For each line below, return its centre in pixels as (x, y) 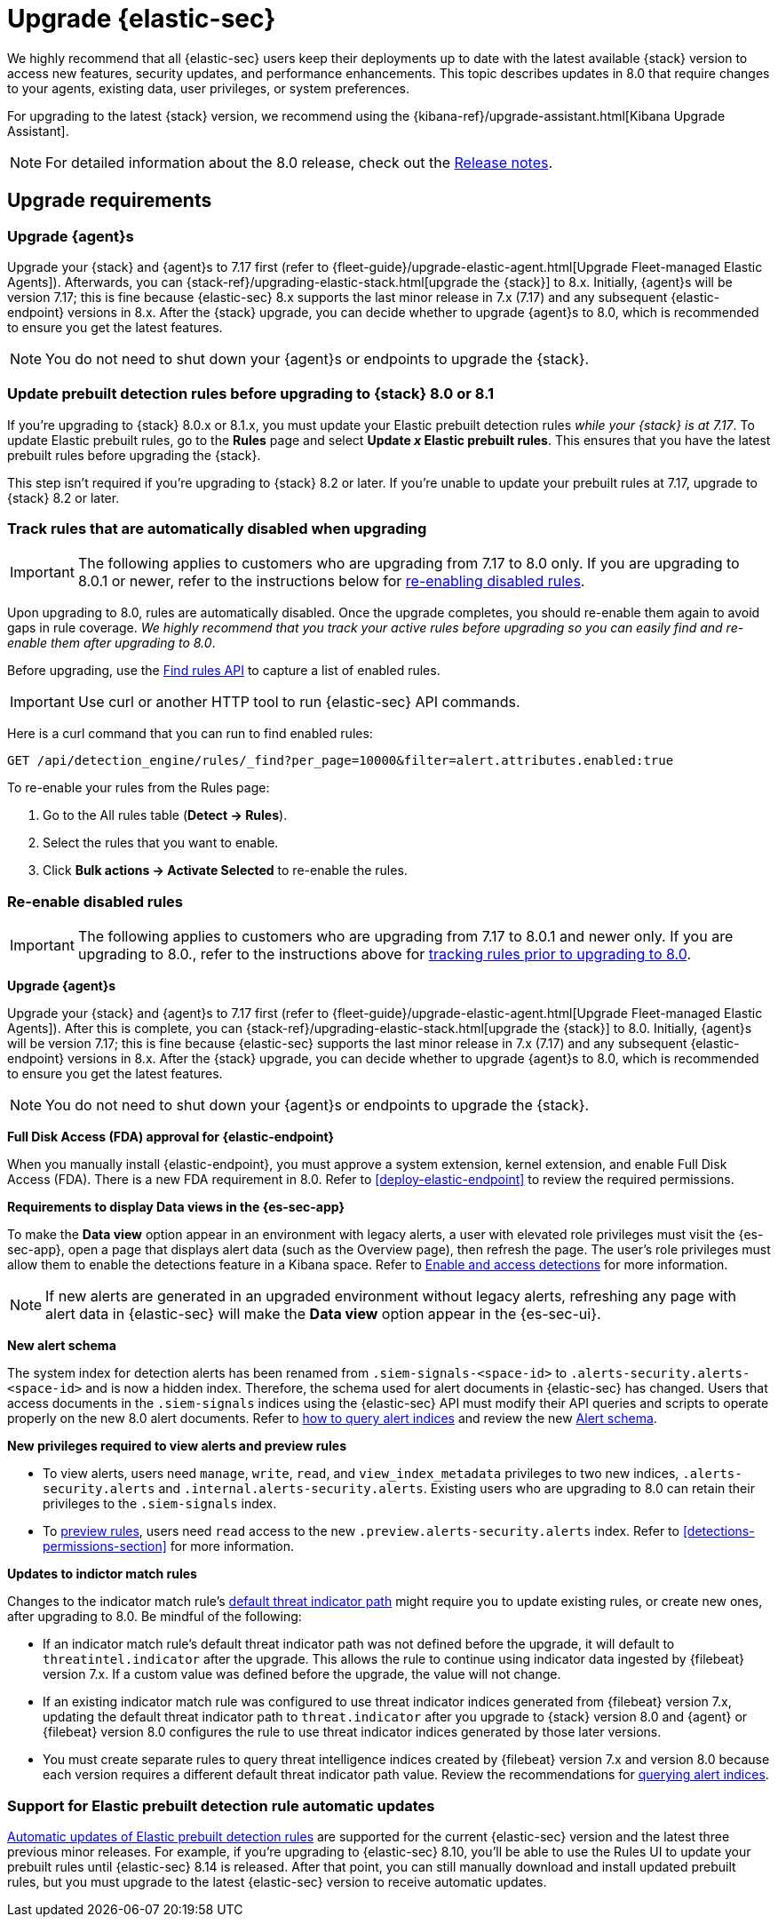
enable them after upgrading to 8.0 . (111, 643)
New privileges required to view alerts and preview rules (177, 1446)
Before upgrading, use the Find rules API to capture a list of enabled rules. (224, 671)
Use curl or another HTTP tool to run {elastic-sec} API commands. (299, 702)
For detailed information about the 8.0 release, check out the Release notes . (299, 162)
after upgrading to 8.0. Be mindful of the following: (155, 1617)
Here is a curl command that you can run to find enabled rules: (190, 734)
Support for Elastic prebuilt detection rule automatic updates (221, 1805)
